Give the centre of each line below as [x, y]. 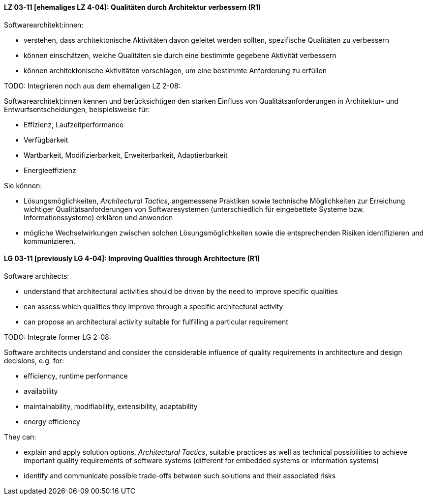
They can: [20, 437]
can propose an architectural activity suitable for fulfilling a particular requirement [156, 322]
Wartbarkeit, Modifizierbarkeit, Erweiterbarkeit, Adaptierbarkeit [126, 155]
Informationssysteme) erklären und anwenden [98, 217]
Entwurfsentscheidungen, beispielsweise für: [77, 109]
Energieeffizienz [50, 170]
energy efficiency [52, 421]
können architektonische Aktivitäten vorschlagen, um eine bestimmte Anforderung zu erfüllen [175, 70]
